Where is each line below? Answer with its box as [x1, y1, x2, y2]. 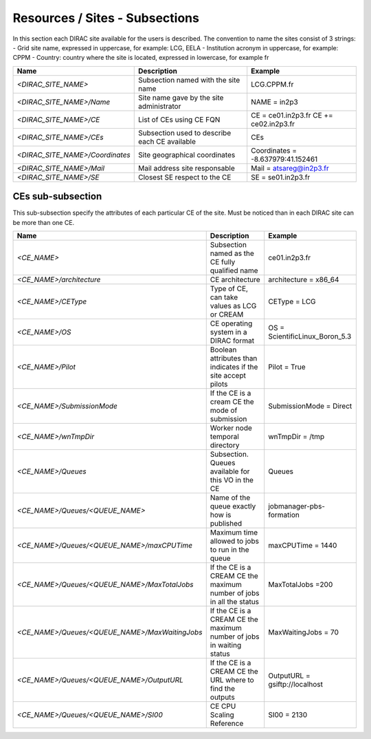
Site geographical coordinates [138, 150, 236, 160]
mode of [210, 406, 238, 416]
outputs [210, 692, 235, 702]
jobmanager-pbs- [268, 502, 326, 511]
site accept [210, 371, 247, 381]
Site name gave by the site [138, 93, 224, 103]
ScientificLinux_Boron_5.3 [268, 332, 352, 341]
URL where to [210, 675, 254, 685]
